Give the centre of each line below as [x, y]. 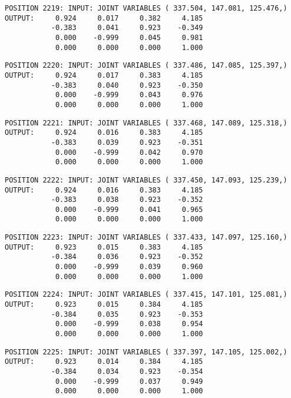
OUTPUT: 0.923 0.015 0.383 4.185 [104, 247]
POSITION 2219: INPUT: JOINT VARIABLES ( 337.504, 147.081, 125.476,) [146, 8]
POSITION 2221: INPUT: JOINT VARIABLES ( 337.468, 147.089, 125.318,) [146, 123]
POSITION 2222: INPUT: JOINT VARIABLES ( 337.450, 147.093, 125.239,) [146, 180]
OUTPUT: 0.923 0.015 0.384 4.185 [104, 305]
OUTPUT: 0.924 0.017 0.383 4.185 [104, 75]
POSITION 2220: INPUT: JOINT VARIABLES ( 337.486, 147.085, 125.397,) [146, 66]
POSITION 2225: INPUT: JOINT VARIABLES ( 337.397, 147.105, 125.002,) [146, 352]
